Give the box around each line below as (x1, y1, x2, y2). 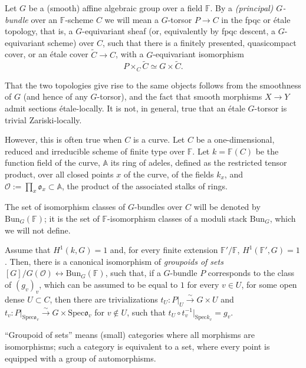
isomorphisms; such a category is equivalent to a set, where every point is (5, 340, 270, 352)
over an (31, 13, 58, 25)
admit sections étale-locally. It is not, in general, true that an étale (5, 102, 245, 114)
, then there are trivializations (50, 293, 158, 305)
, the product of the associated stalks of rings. (62, 179, 228, 192)
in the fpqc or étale (221, 13, 291, 25)
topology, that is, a (5, 25, 73, 37)
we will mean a (104, 13, 159, 25)
